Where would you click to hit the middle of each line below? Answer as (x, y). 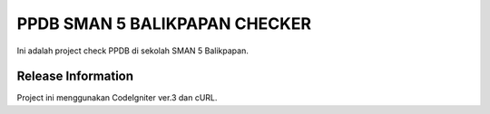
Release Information (75, 76)
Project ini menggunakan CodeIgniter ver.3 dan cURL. (117, 98)
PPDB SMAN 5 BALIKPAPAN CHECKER (164, 24)
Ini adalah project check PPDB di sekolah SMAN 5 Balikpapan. (132, 51)
